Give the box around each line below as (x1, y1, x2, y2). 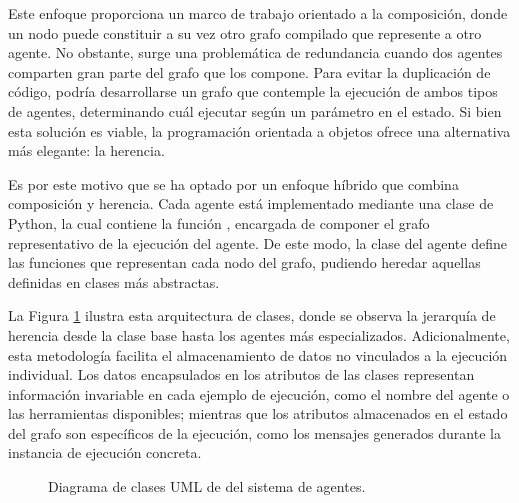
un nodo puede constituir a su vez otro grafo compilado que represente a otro (8, 22, 482, 43)
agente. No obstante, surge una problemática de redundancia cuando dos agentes (8, 42, 503, 63)
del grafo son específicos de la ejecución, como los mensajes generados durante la (8, 422, 501, 443)
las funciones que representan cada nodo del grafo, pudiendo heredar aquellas (8, 252, 481, 273)
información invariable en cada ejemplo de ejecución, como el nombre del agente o (8, 383, 510, 404)
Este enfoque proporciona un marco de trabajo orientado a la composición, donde (8, 3, 508, 23)
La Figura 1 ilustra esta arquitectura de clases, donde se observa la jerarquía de (8, 305, 496, 326)
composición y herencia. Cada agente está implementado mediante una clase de (8, 193, 494, 214)
